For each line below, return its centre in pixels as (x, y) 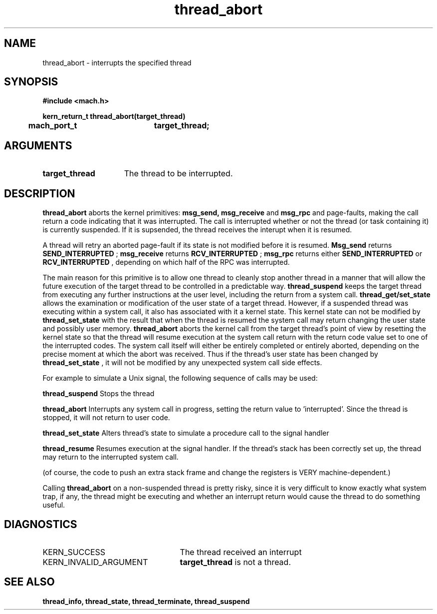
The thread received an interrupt (241, 552)
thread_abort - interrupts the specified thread (117, 62)
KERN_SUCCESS (74, 552)
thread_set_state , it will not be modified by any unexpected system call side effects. (182, 363)
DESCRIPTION (40, 193)
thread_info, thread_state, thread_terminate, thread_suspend (146, 601)
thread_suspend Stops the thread (99, 394)
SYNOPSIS (31, 82)
